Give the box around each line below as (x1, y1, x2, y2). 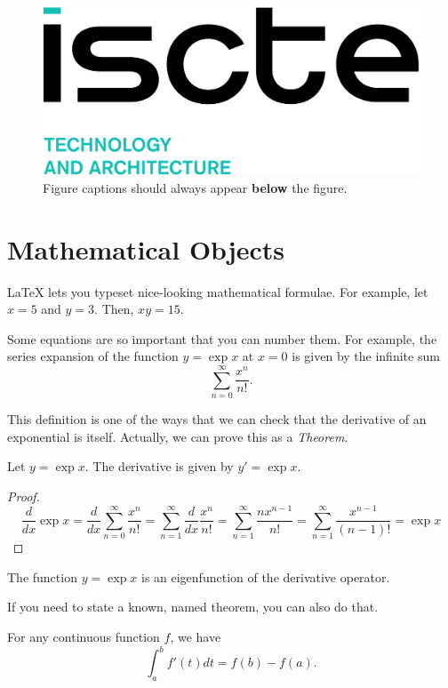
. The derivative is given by (84, 457, 234, 476)
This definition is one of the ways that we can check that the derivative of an (7, 410, 427, 428)
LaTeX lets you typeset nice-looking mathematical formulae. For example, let (7, 282, 428, 300)
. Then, (94, 300, 134, 318)
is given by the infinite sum (292, 347, 440, 365)
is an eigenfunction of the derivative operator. (140, 567, 390, 586)
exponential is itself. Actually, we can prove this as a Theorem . (7, 427, 348, 445)
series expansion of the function (7, 347, 179, 365)
